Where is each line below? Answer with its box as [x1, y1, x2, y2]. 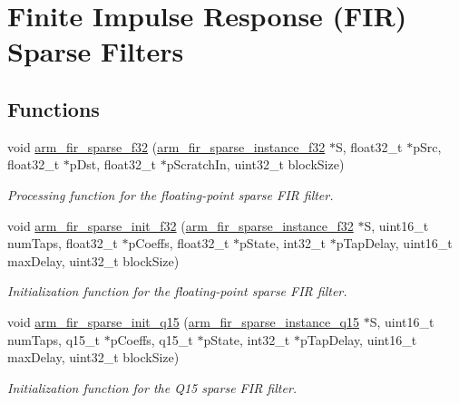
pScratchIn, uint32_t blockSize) [166, 155, 345, 174]
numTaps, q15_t [7, 330, 100, 349]
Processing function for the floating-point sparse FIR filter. [7, 185, 334, 204]
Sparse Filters [7, 33, 184, 70]
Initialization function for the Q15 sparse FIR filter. [7, 378, 298, 397]
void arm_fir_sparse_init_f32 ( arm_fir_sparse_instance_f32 [7, 216, 354, 235]
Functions [7, 94, 100, 122]
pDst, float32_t [69, 155, 157, 174]
